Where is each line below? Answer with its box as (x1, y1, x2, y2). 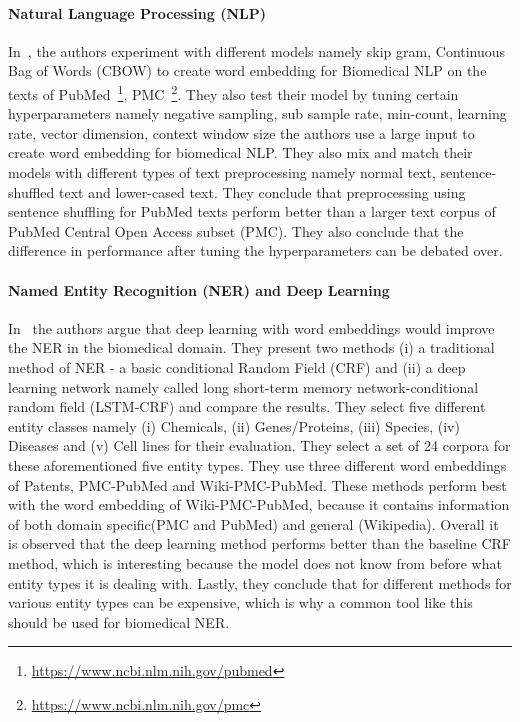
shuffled (8, 181, 55, 202)
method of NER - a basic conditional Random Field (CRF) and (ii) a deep (8, 356, 466, 377)
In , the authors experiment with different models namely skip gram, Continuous (8, 40, 506, 61)
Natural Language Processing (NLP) (8, 2, 267, 23)
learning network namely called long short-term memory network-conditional (8, 376, 479, 397)
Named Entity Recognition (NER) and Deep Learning (8, 279, 390, 300)
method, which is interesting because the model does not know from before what (8, 552, 502, 573)
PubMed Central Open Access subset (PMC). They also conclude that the (8, 220, 464, 241)
